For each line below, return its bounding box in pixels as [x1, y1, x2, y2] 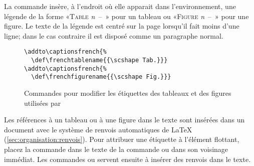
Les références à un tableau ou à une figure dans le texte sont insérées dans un [4, 114, 245, 125]
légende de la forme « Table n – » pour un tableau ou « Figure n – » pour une [4, 11, 249, 21]
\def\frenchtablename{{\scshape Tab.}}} [31, 57, 168, 64]
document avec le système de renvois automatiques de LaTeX [4, 124, 192, 134]
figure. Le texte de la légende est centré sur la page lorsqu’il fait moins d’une [4, 21, 239, 31]
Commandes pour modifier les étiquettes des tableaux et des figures [24, 88, 231, 98]
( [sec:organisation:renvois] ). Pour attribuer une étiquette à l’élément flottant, [4, 134, 239, 144]
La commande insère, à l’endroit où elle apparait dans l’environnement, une [4, 1, 236, 11]
